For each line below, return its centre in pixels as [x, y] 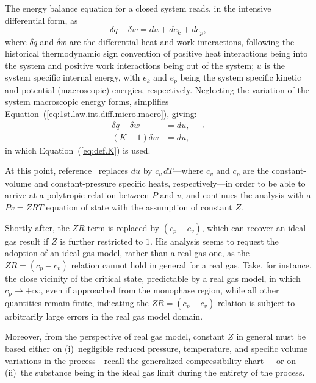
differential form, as [41, 20]
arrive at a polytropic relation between [77, 195]
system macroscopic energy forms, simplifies [87, 102]
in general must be [271, 336]
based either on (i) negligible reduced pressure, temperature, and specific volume [156, 348]
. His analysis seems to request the [214, 241]
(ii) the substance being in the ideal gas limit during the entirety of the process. [155, 372]
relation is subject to [256, 302]
